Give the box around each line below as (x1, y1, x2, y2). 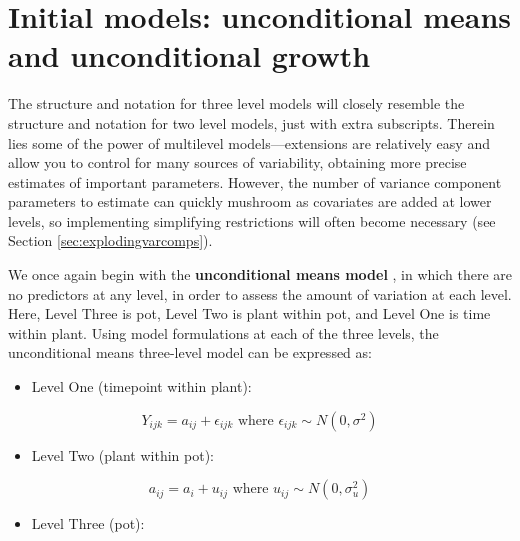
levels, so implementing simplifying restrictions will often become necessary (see (8, 210, 496, 231)
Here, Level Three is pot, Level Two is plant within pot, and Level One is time (8, 303, 491, 324)
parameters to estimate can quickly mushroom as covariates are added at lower (8, 191, 492, 212)
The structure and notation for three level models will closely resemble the (8, 93, 465, 114)
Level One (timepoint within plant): (31, 376, 252, 397)
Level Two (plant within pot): (31, 444, 215, 465)
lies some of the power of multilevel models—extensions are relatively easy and (8, 132, 490, 153)
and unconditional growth (8, 35, 371, 76)
